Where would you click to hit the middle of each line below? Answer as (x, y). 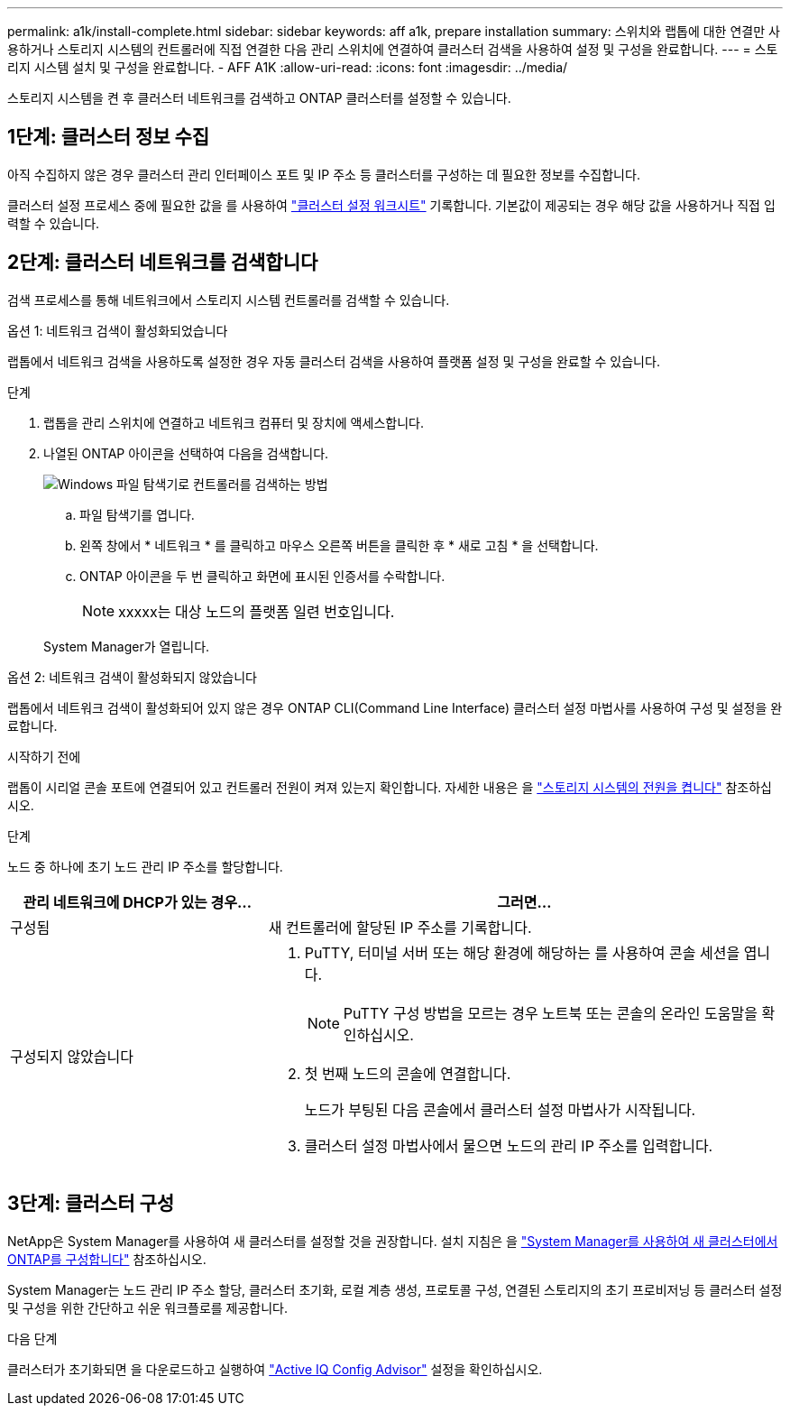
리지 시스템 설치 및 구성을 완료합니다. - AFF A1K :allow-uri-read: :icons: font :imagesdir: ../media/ (288, 67)
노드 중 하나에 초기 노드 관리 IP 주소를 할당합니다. (145, 866)
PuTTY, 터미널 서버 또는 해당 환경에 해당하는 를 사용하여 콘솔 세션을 (522, 952)
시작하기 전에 (44, 756)
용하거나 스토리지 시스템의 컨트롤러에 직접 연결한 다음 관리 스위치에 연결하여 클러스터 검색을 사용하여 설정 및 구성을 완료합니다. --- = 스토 (393, 49)
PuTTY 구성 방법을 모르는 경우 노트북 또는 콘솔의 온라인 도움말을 (550, 1013)
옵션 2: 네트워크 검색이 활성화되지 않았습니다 (132, 677)
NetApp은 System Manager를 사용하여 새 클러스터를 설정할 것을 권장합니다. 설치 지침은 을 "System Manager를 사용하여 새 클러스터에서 (393, 1241)
